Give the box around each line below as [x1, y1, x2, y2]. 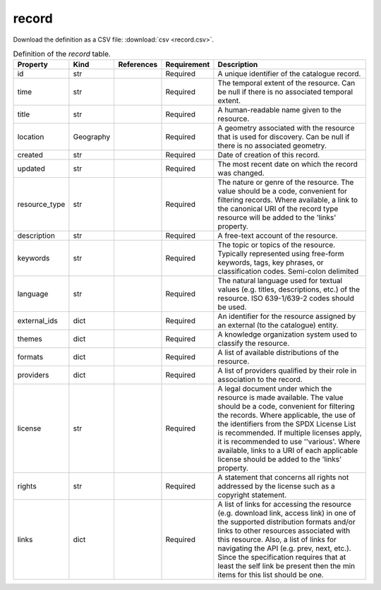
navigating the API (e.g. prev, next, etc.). [217, 543, 352, 553]
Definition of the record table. [13, 49, 111, 59]
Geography [73, 132, 111, 142]
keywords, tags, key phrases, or [217, 258, 324, 267]
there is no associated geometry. [217, 141, 327, 151]
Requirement [165, 60, 210, 70]
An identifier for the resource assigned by [217, 311, 356, 321]
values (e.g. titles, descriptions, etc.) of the [217, 284, 360, 294]
